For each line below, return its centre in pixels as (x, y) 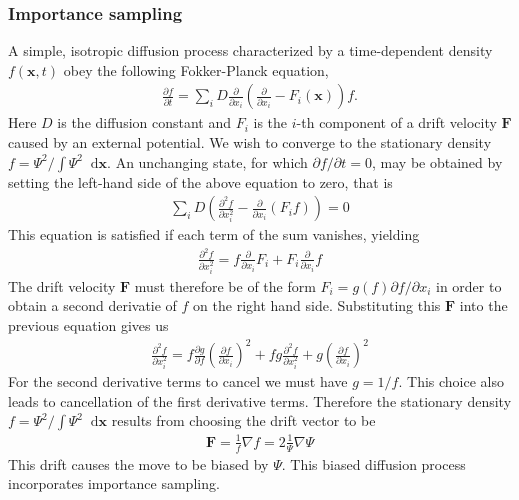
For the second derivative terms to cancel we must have (178, 381)
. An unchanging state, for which (207, 161)
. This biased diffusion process (373, 463)
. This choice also (451, 381)
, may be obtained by (437, 161)
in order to (469, 285)
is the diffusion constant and (144, 122)
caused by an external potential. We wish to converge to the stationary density (250, 142)
